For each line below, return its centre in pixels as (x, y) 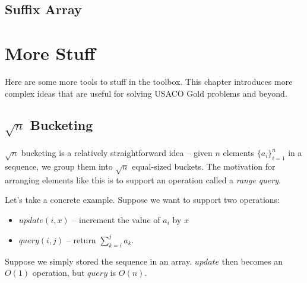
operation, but (58, 273)
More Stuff (50, 53)
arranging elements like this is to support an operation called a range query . (143, 179)
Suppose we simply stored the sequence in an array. (99, 261)
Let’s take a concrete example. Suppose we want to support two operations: (142, 200)
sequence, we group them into (59, 166)
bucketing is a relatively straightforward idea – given (117, 153)
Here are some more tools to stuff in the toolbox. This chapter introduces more (149, 81)
